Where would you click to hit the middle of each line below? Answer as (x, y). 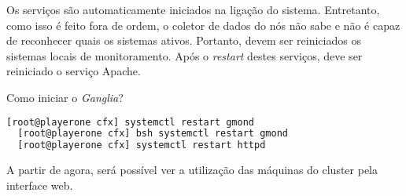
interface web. (40, 185)
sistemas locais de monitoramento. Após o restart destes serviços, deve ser (185, 55)
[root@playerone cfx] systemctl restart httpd (142, 145)
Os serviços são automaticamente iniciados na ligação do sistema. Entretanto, (193, 9)
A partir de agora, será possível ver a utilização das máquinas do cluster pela (192, 170)
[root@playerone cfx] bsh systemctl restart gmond (153, 134)
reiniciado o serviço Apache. (74, 71)
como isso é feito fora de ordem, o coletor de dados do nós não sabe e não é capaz (203, 25)
